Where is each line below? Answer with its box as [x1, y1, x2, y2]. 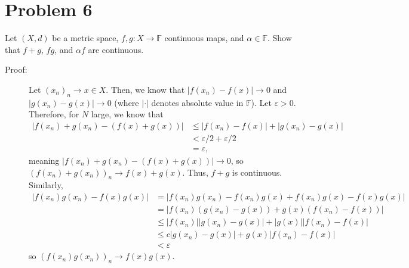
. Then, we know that [106, 83, 185, 95]
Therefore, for [29, 108, 79, 120]
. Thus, [182, 166, 208, 178]
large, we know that [91, 108, 164, 120]
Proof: [5, 63, 27, 76]
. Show [267, 32, 292, 44]
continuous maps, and [164, 32, 244, 44]
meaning [29, 154, 60, 166]
